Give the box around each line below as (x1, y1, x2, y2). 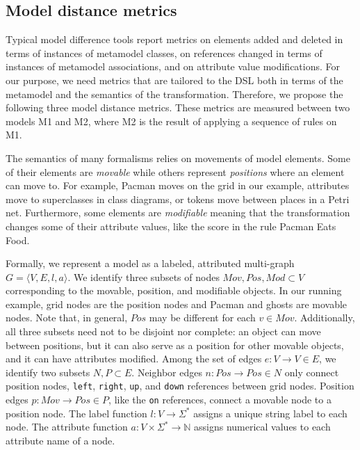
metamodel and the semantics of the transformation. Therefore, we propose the (6, 86, 343, 101)
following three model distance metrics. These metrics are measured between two (6, 100, 350, 115)
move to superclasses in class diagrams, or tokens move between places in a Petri (6, 191, 350, 206)
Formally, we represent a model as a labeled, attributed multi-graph (6, 256, 295, 271)
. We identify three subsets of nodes (67, 269, 220, 284)
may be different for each (149, 310, 256, 325)
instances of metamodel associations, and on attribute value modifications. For (6, 59, 341, 74)
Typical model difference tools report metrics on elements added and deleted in (6, 32, 343, 47)
